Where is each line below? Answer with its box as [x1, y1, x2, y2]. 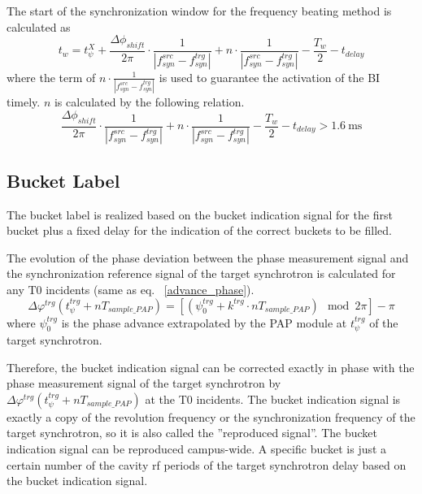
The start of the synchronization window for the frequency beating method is [7, 2, 392, 19]
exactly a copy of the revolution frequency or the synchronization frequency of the [7, 408, 415, 425]
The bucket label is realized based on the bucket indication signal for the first [7, 206, 393, 223]
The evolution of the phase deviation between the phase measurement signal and [7, 249, 409, 266]
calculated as [7, 18, 71, 35]
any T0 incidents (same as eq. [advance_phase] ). [7, 281, 255, 298]
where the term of [7, 68, 96, 85]
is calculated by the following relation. [54, 93, 245, 110]
